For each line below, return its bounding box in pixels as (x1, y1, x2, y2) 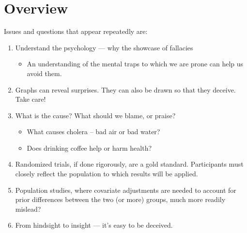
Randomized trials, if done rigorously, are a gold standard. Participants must (15, 159, 244, 169)
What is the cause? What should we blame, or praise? (15, 110, 176, 120)
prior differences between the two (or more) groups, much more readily (15, 194, 226, 204)
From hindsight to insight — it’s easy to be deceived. (15, 220, 173, 230)
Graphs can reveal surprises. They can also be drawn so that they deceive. (15, 84, 236, 94)
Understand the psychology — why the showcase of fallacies (15, 42, 193, 52)
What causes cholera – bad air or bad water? (27, 126, 160, 137)
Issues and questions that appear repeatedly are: (4, 26, 148, 36)
